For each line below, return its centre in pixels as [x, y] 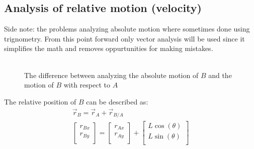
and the [220, 75]
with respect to [87, 85]
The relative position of [40, 101]
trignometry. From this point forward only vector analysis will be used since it [124, 38]
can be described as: [117, 101]
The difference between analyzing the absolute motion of [111, 75]
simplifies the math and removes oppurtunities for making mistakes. [109, 48]
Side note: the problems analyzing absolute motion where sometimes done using [127, 29]
